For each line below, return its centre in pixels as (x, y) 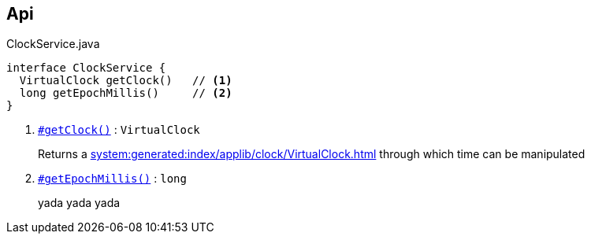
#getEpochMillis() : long (112, 179)
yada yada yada (79, 203)
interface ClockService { (86, 68)
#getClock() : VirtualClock (119, 130)
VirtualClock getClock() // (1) (126, 81)
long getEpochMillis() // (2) (126, 93)
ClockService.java (53, 44)
